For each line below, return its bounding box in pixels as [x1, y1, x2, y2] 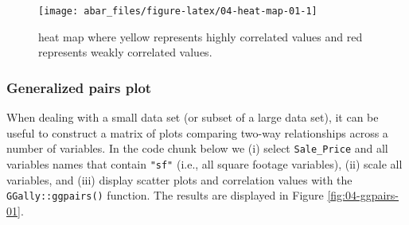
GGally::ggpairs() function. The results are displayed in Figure [6, 187, 324, 204]
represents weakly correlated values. [38, 44, 212, 60]
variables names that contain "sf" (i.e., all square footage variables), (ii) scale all [6, 155, 403, 172]
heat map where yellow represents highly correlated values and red [38, 28, 363, 45]
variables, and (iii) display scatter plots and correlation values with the [6, 171, 353, 188]
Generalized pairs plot [6, 77, 152, 97]
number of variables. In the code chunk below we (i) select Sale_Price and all [6, 140, 388, 157]
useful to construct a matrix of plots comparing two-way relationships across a [6, 124, 388, 141]
